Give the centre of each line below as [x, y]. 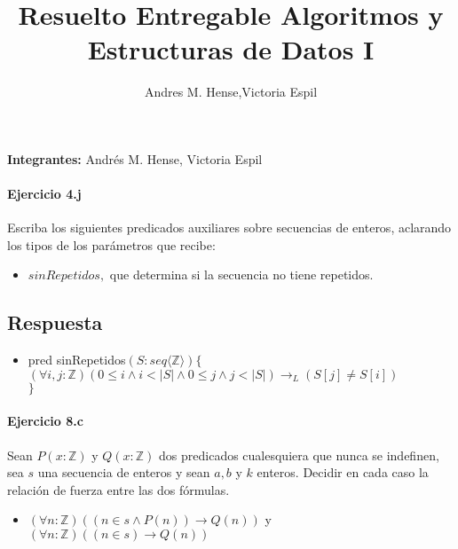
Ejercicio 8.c [45, 421]
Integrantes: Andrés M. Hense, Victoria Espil [135, 158]
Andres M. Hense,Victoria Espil [231, 92]
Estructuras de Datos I [231, 49]
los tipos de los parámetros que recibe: [111, 244]
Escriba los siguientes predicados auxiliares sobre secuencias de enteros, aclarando [229, 227]
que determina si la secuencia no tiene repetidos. [241, 274]
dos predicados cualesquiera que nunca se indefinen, [299, 455]
